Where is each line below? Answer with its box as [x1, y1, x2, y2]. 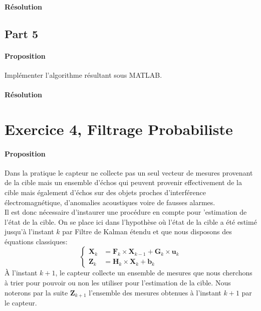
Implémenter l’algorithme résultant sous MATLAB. [5, 69, 162, 80]
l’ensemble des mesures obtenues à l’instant [89, 287, 221, 297]
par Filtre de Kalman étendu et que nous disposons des [62, 226, 232, 237]
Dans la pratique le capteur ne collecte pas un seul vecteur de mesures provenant [5, 167, 253, 178]
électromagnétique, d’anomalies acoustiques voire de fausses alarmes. [5, 197, 215, 207]
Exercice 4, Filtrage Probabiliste [5, 118, 233, 139]
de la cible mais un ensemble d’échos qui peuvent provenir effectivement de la [5, 177, 242, 188]
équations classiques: [5, 236, 68, 246]
